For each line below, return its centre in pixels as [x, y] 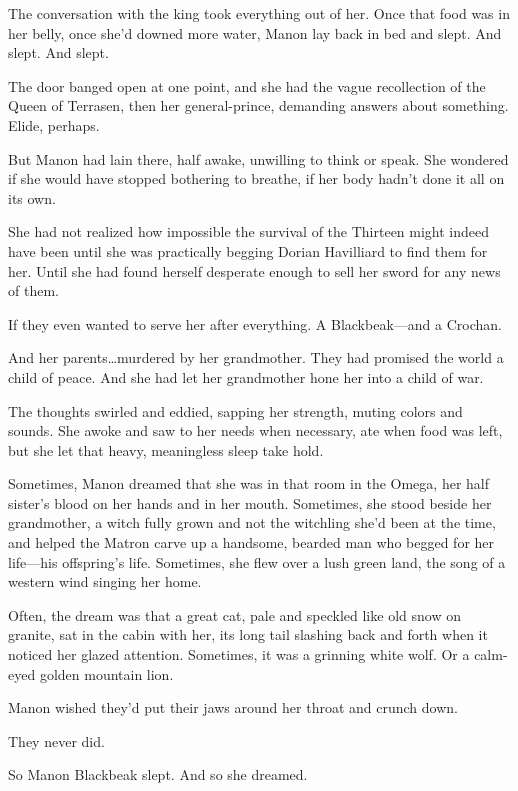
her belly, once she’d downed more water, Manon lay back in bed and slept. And [255, 32]
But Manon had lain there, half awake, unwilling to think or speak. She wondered [258, 158]
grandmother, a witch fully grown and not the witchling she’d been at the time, [252, 522]
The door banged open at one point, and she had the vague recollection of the [247, 85]
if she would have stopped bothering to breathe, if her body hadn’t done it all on [256, 178]
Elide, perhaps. [54, 124]
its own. [32, 197]
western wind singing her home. [105, 581]
